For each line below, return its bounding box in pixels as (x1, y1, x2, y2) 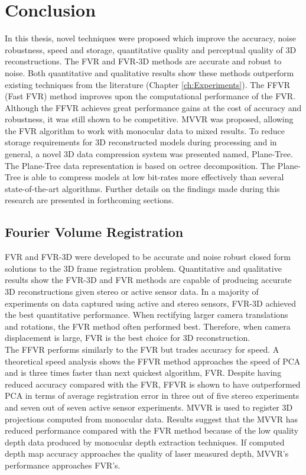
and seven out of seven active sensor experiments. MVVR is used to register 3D (5, 401, 293, 413)
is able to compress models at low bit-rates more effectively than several (23, 171, 284, 183)
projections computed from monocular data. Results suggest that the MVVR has (5, 412, 298, 425)
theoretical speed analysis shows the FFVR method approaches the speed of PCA (5, 354, 301, 367)
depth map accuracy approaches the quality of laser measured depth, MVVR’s (5, 447, 289, 460)
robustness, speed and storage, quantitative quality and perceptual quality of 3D (5, 43, 297, 56)
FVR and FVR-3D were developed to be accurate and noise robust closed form (5, 250, 291, 263)
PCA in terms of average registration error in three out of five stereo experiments (5, 389, 300, 402)
